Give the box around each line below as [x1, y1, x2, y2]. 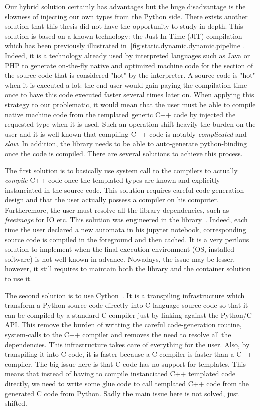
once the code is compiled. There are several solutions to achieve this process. [5, 148, 243, 158]
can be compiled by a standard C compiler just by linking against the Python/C [5, 309, 252, 320]
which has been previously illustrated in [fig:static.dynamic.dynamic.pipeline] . [5, 40, 244, 51]
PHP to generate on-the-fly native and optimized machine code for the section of [5, 60, 253, 70]
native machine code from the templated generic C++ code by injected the [5, 109, 236, 119]
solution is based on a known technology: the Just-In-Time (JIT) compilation [5, 30, 242, 41]
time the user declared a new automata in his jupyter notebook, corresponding [5, 224, 246, 235]
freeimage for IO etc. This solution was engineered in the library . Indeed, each [5, 214, 248, 225]
